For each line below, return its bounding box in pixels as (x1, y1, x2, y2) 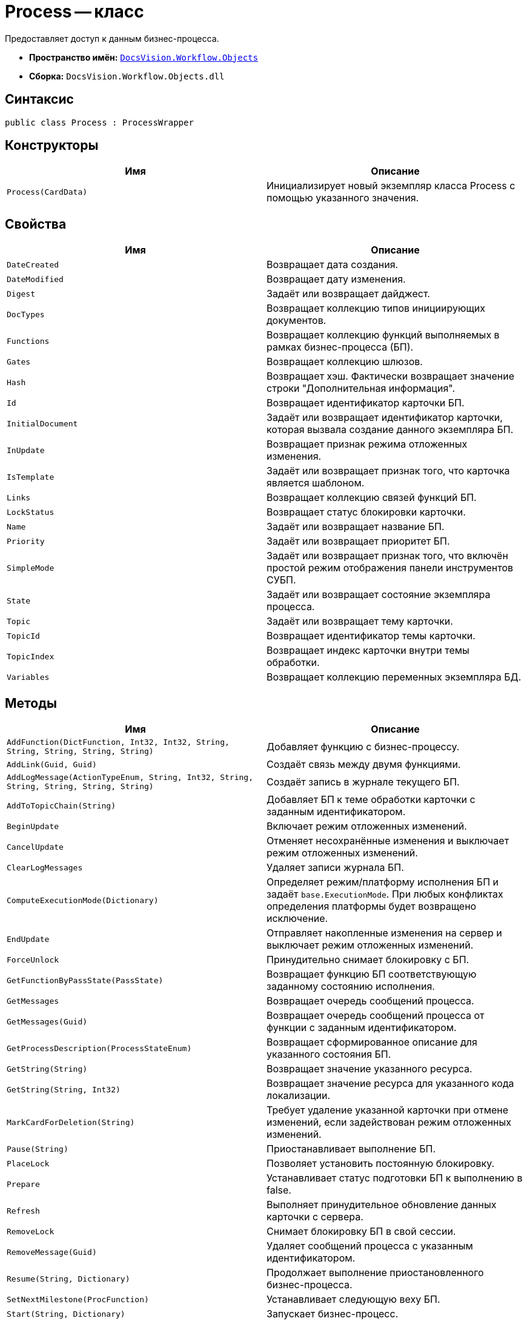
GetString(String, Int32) (7, 1084, 121, 1094)
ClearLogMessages (7, 862, 83, 872)
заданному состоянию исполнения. (267, 980, 435, 993)
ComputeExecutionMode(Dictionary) (7, 895, 159, 905)
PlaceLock (7, 1158, 50, 1168)
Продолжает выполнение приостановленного (267, 1266, 484, 1279)
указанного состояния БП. (267, 1048, 391, 1061)
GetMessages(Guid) (7, 1017, 88, 1026)
